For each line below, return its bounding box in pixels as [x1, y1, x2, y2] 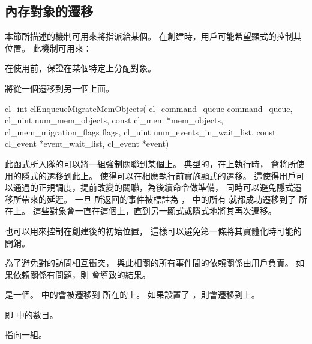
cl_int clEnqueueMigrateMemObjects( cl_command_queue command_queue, [5, 102, 293, 114]
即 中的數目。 [5, 308, 58, 321]
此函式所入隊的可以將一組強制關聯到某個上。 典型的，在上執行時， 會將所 [5, 157, 296, 170]
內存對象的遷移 [5, 2, 93, 20]
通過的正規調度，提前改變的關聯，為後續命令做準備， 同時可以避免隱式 [13, 181, 293, 194]
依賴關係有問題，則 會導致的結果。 [13, 268, 151, 280]
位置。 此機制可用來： [5, 41, 92, 54]
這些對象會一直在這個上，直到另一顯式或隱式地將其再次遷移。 [32, 204, 277, 217]
